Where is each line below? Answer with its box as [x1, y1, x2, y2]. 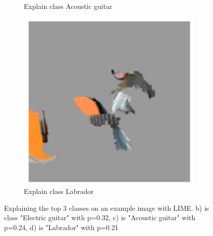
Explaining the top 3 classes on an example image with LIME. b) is [4, 202, 209, 213]
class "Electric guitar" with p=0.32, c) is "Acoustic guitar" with [4, 212, 196, 223]
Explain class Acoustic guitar [24, 1, 112, 11]
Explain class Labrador [24, 186, 94, 196]
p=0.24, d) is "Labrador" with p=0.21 [4, 222, 118, 232]
